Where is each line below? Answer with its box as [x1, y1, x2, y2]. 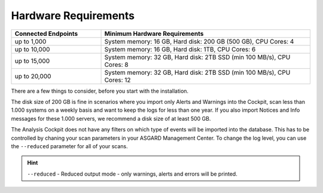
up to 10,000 [14, 45, 50, 53]
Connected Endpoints [14, 29, 78, 38]
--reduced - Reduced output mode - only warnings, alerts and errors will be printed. [27, 170, 237, 177]
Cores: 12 [104, 75, 131, 84]
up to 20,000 [14, 72, 51, 80]
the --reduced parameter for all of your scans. [11, 142, 128, 149]
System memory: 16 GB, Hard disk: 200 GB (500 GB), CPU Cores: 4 [104, 37, 294, 45]
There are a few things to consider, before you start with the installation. [11, 87, 188, 94]
